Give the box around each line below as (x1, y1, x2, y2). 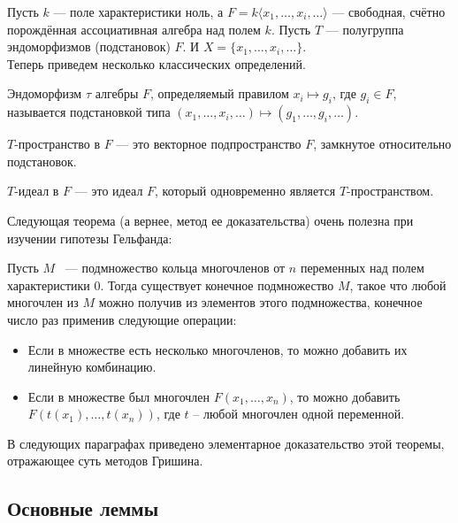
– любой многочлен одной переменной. (193, 404, 405, 423)
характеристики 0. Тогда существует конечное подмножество (7, 275, 334, 294)
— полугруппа (325, 19, 404, 38)
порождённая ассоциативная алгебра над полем (7, 19, 261, 38)
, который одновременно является (155, 181, 336, 200)
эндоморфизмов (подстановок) (7, 37, 171, 56)
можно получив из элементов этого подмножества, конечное (98, 293, 423, 311)
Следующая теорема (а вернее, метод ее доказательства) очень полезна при (7, 211, 414, 229)
